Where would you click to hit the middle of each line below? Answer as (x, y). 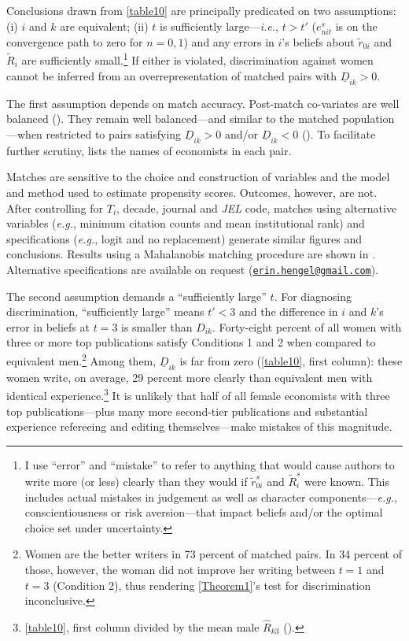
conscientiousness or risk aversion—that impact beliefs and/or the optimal (204, 512)
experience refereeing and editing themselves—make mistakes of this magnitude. (199, 426)
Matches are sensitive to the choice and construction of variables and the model (198, 177)
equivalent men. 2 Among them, (81, 359)
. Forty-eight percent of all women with (307, 326)
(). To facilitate (339, 133)
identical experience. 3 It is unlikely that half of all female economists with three (198, 394)
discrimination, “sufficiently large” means (105, 311)
